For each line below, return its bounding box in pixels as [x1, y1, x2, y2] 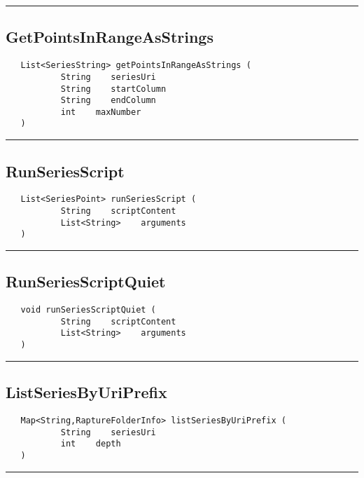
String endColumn [60, 95, 156, 106]
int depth [60, 439, 121, 449]
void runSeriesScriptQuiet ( [20, 305, 156, 315]
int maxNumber [60, 107, 141, 117]
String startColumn [60, 83, 167, 94]
